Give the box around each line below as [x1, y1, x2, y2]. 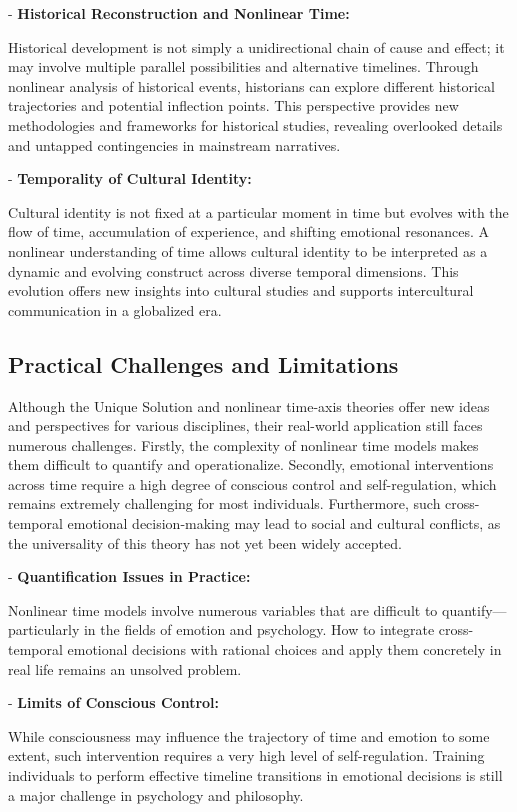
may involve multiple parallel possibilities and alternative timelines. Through [8, 56, 479, 77]
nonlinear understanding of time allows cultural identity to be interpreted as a [8, 240, 488, 261]
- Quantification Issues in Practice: [8, 566, 251, 587]
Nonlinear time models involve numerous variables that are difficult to [8, 599, 438, 620]
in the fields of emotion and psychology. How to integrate [83, 619, 435, 640]
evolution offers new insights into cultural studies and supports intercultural [8, 280, 474, 301]
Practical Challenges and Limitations [8, 348, 399, 379]
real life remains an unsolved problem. [8, 658, 242, 679]
